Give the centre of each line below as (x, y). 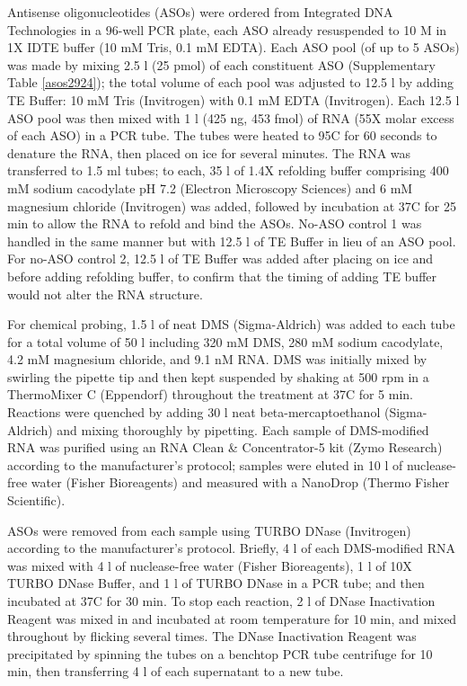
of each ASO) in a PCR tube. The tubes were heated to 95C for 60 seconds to (222, 135)
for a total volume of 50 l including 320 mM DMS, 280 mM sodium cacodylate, (225, 341)
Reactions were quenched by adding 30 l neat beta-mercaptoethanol (194, 412)
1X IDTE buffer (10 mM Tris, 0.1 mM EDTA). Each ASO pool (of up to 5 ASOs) (233, 47)
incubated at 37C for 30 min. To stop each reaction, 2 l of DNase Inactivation (221, 601)
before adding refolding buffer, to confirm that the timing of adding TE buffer (222, 276)
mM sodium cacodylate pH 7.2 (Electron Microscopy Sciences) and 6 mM (210, 187)
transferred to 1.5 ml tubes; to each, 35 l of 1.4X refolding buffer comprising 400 (228, 170)
